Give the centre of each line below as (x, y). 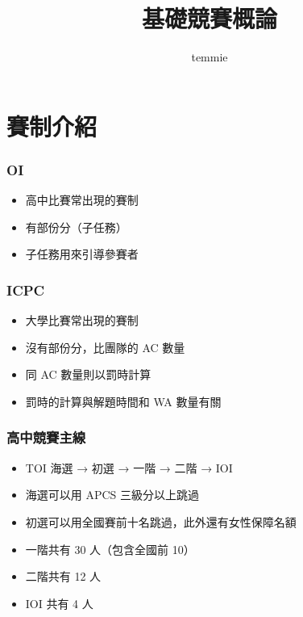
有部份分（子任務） (76, 227)
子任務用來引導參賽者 (82, 254)
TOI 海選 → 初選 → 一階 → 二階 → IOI (129, 467)
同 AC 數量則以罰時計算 (88, 374)
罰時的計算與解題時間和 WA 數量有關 (123, 401)
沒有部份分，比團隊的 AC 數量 (105, 347)
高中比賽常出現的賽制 (82, 200)
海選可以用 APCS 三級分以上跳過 (112, 495)
